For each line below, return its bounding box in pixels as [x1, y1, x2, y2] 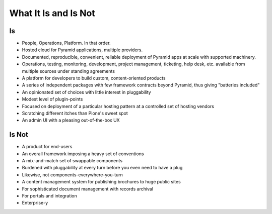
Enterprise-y [22, 200, 48, 206]
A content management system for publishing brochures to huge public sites [22, 179, 181, 185]
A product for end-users [22, 144, 73, 150]
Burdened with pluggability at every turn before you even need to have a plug [22, 165, 183, 171]
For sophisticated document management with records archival [22, 186, 154, 192]
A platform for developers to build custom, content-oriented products [22, 75, 166, 81]
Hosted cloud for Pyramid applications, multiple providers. [22, 47, 143, 53]
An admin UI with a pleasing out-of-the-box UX [22, 117, 120, 123]
